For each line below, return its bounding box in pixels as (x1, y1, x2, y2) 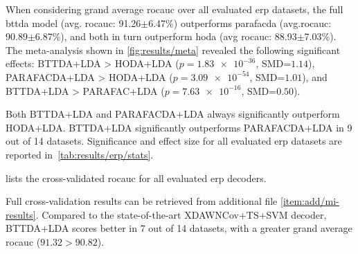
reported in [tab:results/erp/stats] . (6, 147, 154, 161)
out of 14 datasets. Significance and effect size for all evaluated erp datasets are (6, 134, 342, 148)
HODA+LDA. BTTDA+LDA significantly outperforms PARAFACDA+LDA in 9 (6, 120, 352, 134)
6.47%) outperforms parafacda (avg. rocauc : (148, 15, 332, 30)
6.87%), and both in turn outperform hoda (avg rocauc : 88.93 (35, 29, 297, 44)
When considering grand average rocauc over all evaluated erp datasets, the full (6, 2, 343, 16)
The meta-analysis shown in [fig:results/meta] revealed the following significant (6, 42, 341, 57)
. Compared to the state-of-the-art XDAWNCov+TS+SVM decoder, (35, 207, 327, 221)
